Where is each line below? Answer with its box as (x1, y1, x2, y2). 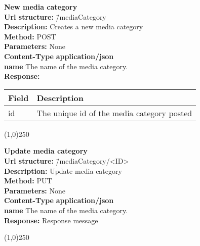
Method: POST (4, 31, 56, 41)
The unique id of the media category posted (36, 107, 192, 119)
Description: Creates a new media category (4, 21, 143, 32)
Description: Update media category (4, 165, 122, 176)
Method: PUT (4, 175, 52, 186)
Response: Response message (4, 215, 98, 225)
